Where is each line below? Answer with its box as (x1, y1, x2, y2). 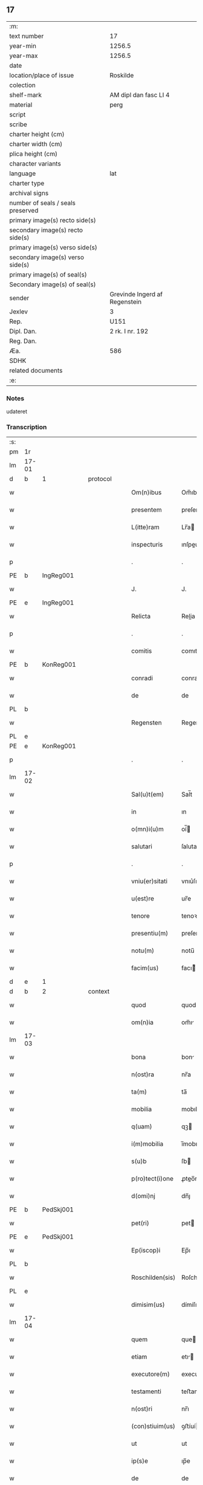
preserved (9, 206, 39, 214)
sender (9, 293, 30, 302)
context (88, 987, 110, 996)
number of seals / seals (9, 199, 76, 207)
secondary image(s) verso (9, 253, 85, 261)
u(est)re (131, 894, 155, 903)
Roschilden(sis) (131, 1274, 176, 1282)
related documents (9, 366, 63, 374)
